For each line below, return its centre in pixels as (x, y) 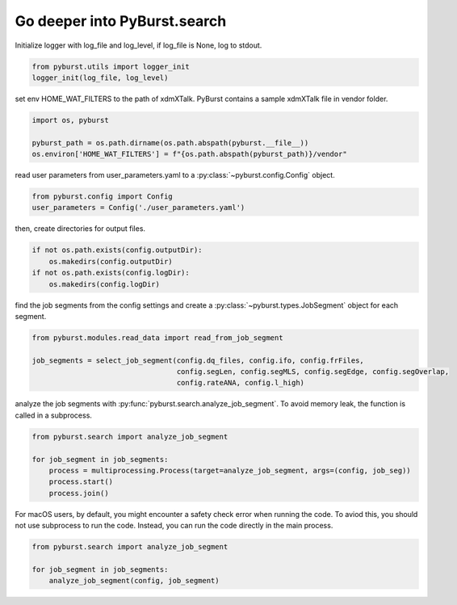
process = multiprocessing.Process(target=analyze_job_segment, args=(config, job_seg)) (230, 471)
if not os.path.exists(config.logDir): (111, 273)
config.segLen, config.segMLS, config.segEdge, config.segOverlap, (313, 372)
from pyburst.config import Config (102, 197)
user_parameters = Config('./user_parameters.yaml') (138, 208)
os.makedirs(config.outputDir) (111, 261)
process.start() (81, 482)
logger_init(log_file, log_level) (100, 78)
